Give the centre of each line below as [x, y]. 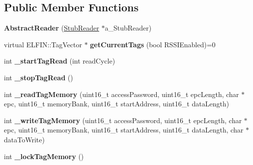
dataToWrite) [24, 139]
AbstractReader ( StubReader [52, 28]
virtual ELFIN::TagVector [43, 44]
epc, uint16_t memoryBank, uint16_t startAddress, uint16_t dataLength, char [124, 130]
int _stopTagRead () [39, 77]
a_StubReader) [128, 28]
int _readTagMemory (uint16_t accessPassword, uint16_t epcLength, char [122, 94]
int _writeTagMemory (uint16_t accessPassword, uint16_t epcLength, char [123, 120]
